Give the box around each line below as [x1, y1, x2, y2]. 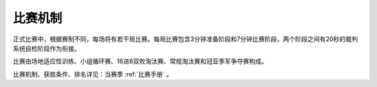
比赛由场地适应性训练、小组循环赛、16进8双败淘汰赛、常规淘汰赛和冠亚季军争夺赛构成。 [13, 57, 268, 65]
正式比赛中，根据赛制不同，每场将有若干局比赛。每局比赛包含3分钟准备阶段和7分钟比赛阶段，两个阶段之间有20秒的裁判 [13, 35, 358, 43]
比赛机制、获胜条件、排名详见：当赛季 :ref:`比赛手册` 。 [13, 70, 173, 78]
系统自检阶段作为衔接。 [13, 44, 80, 52]
